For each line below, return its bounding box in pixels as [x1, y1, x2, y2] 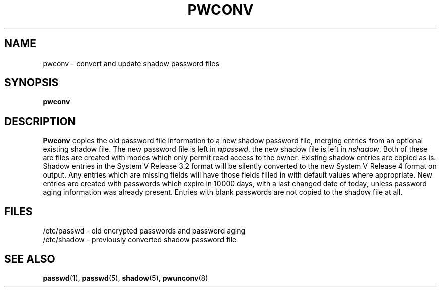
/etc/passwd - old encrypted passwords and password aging [43, 226, 246, 236]
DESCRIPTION [4, 114, 76, 128]
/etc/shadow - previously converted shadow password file [43, 235, 237, 244]
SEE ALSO [4, 252, 55, 265]
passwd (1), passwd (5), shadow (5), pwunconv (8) [43, 273, 208, 282]
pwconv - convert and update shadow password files [43, 59, 219, 68]
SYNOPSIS [4, 76, 59, 89]
